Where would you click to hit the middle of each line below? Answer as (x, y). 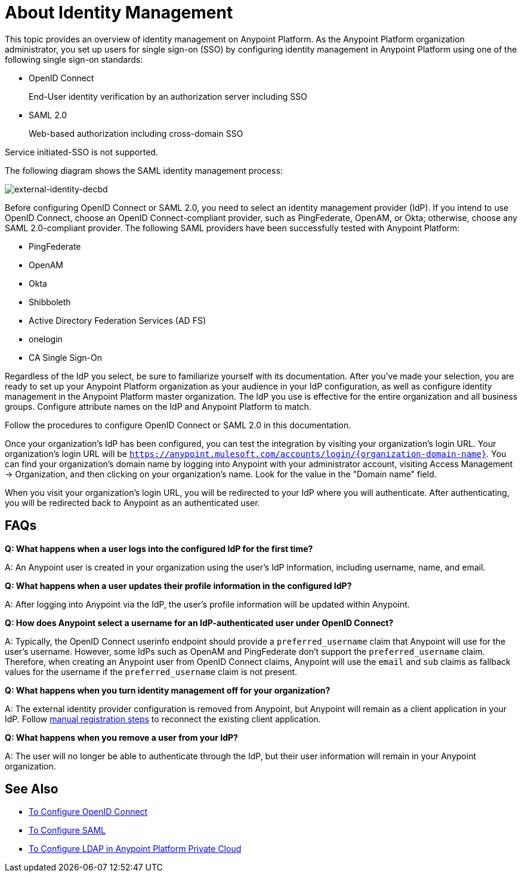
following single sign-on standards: (74, 59)
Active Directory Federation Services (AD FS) (118, 320)
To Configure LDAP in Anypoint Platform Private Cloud (135, 849)
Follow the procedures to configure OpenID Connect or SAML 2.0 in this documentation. (178, 425)
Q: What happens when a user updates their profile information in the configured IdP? (178, 585)
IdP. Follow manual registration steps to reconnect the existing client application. (163, 719)
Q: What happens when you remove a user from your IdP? (121, 737)
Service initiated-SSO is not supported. (81, 152)
